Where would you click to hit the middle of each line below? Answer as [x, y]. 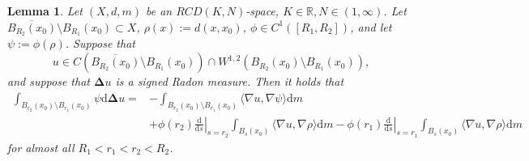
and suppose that [49, 81]
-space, [262, 11]
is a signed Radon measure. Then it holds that [230, 81]
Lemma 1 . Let [45, 11]
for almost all [41, 147]
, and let [371, 26]
